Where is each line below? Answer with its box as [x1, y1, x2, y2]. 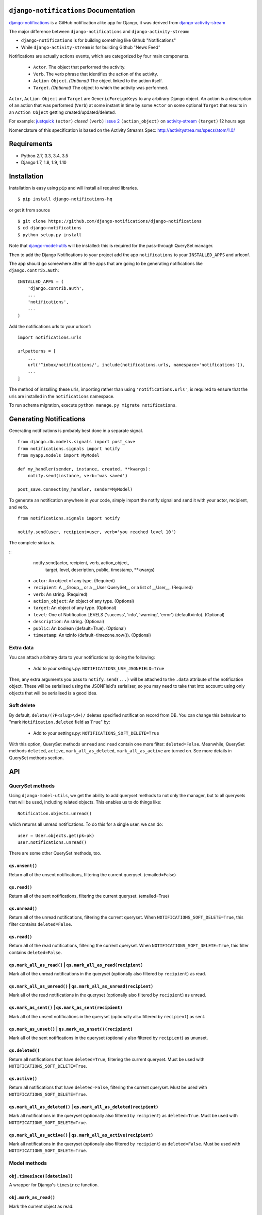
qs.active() [9, 1076, 37, 1081]
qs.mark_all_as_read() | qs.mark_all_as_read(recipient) [9, 962, 143, 968]
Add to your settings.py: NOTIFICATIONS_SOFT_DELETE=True [33, 730, 160, 736]
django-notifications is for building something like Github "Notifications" [21, 37, 176, 43]
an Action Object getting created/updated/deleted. [9, 109, 116, 115]
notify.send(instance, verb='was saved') [27, 473, 128, 479]
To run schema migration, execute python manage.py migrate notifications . [9, 402, 177, 408]
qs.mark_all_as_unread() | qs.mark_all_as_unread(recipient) [9, 983, 154, 989]
